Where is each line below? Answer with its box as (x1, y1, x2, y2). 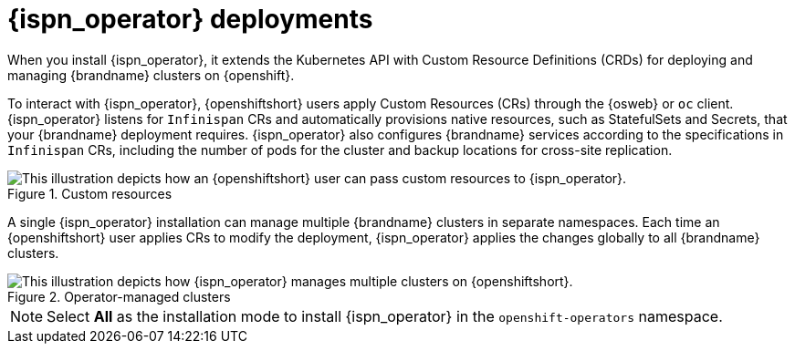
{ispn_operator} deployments (7, 4, 373, 35)
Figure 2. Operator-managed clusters (7, 288, 231, 305)
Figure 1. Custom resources (7, 185, 173, 201)
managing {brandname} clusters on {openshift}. (7, 67, 295, 83)
